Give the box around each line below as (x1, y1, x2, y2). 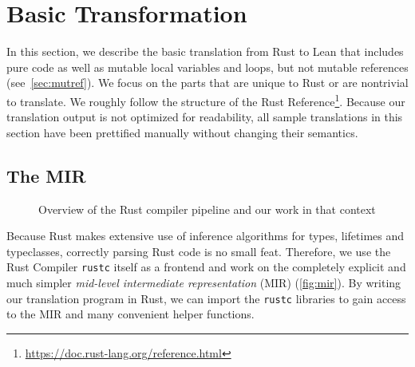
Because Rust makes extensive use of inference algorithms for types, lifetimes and (6, 227, 405, 244)
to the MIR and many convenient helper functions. (6, 306, 255, 322)
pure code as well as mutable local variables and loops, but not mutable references (6, 58, 409, 75)
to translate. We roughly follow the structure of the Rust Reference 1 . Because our (6, 90, 405, 109)
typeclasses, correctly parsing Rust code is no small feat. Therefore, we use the (6, 243, 391, 259)
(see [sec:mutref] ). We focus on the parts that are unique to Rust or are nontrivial (6, 74, 409, 91)
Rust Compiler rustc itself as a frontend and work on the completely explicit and (6, 258, 406, 275)
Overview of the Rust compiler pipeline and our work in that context (38, 200, 376, 217)
